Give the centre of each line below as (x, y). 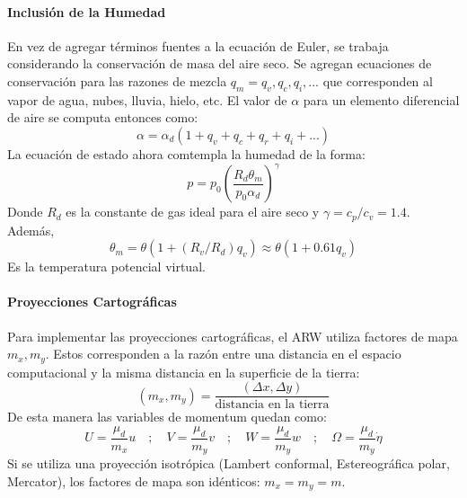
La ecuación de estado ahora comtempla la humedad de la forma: (186, 153)
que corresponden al (378, 80)
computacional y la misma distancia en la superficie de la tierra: (184, 372)
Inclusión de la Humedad (87, 11)
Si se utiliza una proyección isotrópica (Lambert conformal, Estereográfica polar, (229, 463)
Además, (31, 230)
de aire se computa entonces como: (103, 117)
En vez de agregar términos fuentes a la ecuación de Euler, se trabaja (198, 45)
